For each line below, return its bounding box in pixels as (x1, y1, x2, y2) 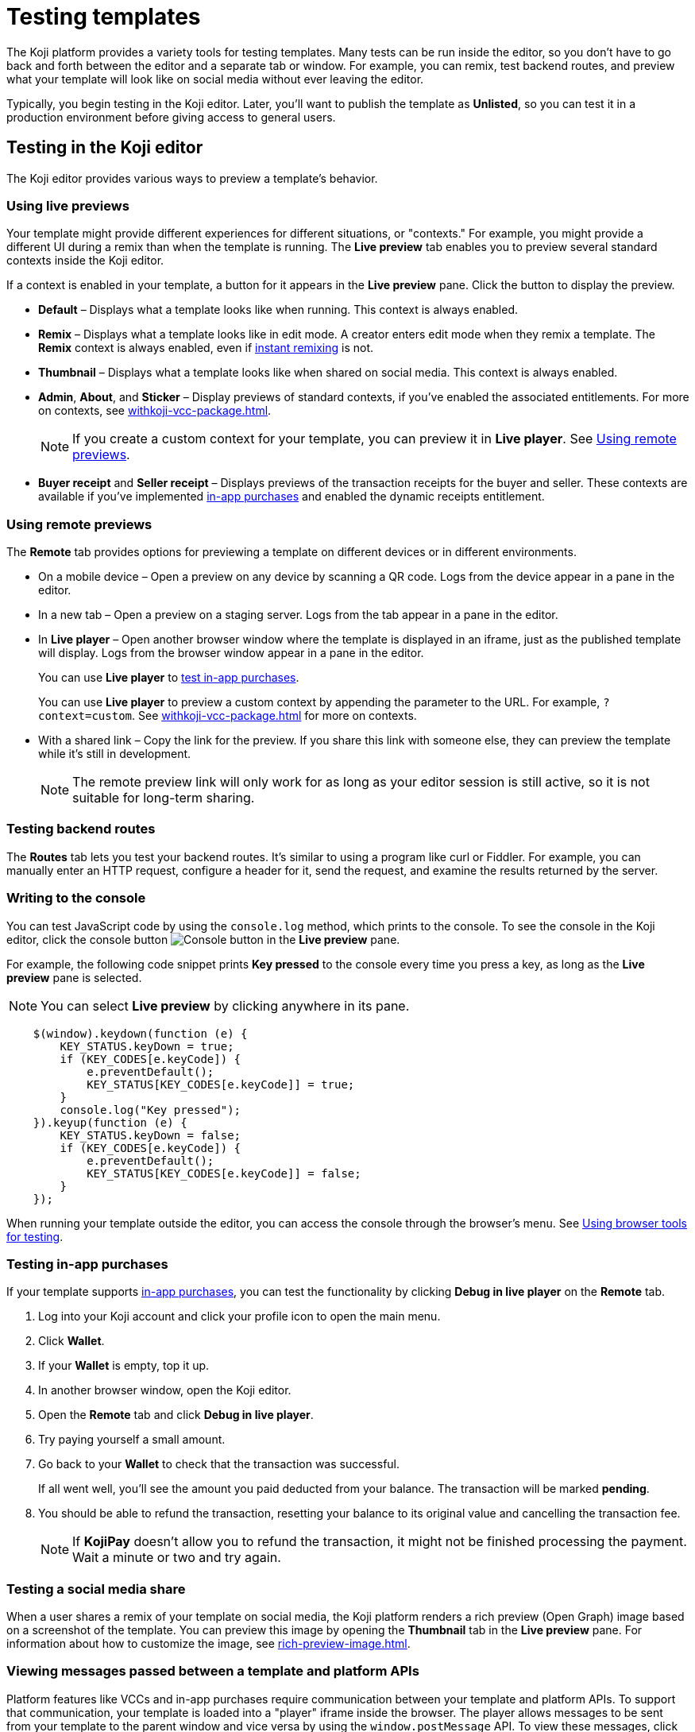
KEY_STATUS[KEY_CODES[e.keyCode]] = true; (87, 1077, 355, 1091)
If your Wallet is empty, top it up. (38, 1359, 210, 1373)
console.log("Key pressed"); (60, 1103, 241, 1116)
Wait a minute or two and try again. (72, 1549, 281, 1566)
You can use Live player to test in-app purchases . (38, 671, 299, 685)
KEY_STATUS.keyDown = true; (60, 1039, 234, 1053)
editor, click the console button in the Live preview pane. (6, 932, 400, 946)
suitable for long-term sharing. (72, 790, 255, 806)
